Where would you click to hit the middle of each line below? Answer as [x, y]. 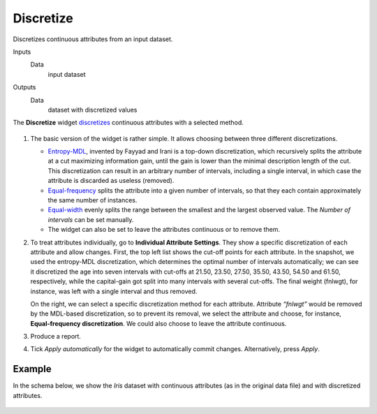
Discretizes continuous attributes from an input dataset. [93, 39]
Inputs [22, 52]
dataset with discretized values [93, 110]
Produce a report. [56, 337]
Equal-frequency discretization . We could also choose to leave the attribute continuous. [158, 323]
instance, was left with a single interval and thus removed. [114, 291]
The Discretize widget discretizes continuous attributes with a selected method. [128, 123]
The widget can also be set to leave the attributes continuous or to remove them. [164, 230]
